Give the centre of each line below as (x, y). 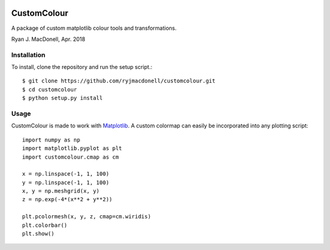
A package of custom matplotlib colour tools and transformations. (94, 28)
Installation (28, 55)
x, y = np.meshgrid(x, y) (61, 191)
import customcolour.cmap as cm (71, 157)
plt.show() (38, 234)
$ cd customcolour (50, 89)
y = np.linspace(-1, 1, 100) (66, 182)
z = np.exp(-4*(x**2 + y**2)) (68, 199)
